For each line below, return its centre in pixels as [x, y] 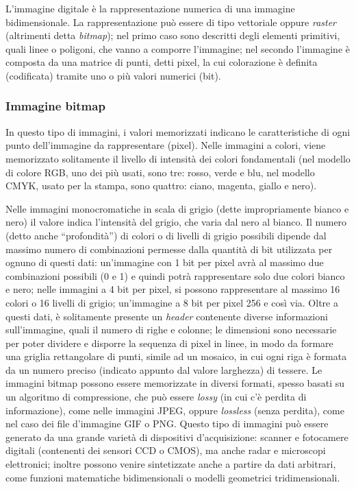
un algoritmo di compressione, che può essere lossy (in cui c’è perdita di [156, 397]
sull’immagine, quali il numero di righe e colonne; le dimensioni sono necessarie [171, 330]
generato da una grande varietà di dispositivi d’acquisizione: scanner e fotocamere [177, 437]
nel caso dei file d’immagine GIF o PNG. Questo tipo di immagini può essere [167, 424]
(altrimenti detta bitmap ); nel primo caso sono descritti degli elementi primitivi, [173, 35]
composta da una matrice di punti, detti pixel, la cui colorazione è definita [162, 62]
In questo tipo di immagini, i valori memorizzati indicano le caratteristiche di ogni [178, 131]
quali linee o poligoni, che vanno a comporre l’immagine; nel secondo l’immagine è [178, 48]
